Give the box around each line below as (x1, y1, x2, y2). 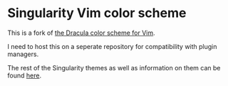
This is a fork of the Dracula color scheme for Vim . (7, 28, 155, 37)
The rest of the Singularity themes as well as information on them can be (7, 63, 221, 72)
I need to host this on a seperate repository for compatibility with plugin (7, 42, 217, 50)
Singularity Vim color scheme (7, 5, 187, 21)
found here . (7, 71, 41, 80)
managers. (7, 50, 39, 58)
